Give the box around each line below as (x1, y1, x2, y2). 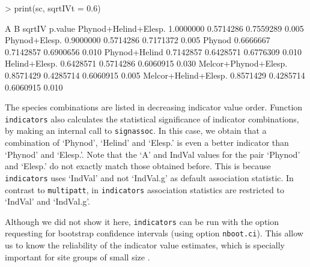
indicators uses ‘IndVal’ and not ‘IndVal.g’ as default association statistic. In (5, 171, 294, 184)
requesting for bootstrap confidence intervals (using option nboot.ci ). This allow (5, 227, 303, 239)
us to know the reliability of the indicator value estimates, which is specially (5, 239, 285, 251)
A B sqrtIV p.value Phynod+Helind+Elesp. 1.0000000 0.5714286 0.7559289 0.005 (5, 22, 304, 34)
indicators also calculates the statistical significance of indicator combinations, (5, 112, 299, 125)
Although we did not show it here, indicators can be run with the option (5, 215, 279, 227)
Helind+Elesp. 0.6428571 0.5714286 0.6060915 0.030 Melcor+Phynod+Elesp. (5, 57, 288, 70)
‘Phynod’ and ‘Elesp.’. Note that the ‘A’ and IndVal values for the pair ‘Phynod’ (5, 148, 300, 160)
